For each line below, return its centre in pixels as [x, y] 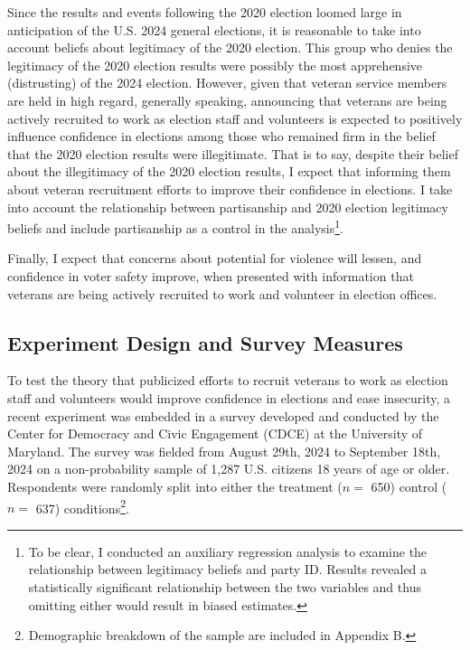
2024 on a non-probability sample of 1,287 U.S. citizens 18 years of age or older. [229, 469]
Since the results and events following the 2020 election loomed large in [205, 12]
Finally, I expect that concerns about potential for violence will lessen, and [215, 258]
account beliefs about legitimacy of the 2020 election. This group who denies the [230, 47]
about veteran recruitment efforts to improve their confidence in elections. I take [230, 188]
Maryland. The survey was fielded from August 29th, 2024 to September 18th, [224, 451]
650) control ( [409, 486]
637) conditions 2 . [82, 506]
